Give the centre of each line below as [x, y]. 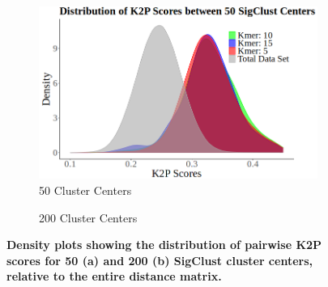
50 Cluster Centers [85, 190]
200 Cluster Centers [88, 217]
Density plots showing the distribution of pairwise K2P [164, 245]
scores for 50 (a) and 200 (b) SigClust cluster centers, [160, 260]
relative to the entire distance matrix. [114, 276]
